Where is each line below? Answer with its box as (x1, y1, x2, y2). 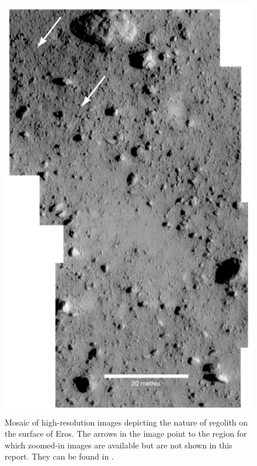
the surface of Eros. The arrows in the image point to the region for (5, 427, 247, 440)
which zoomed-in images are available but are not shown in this (5, 438, 232, 451)
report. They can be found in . (5, 450, 114, 462)
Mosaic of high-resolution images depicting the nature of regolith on (5, 416, 248, 428)
